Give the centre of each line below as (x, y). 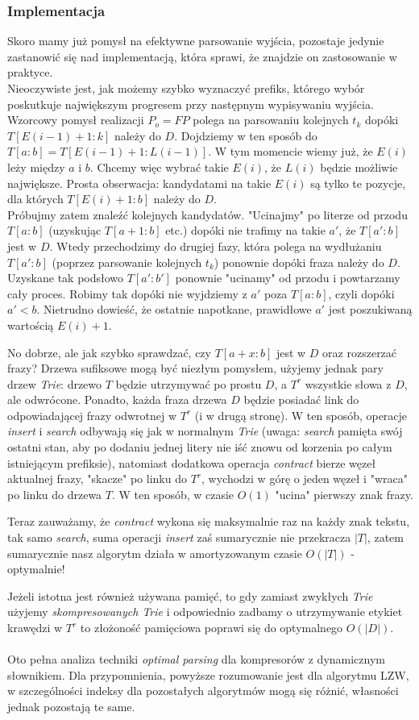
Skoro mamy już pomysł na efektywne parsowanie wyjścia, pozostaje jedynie (196, 41)
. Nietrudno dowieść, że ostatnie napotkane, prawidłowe (174, 309)
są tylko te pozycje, (358, 183)
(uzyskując (75, 230)
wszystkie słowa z (348, 383)
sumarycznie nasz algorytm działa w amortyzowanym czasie (155, 553)
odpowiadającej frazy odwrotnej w (92, 415)
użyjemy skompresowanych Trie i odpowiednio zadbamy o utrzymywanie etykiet (205, 612)
